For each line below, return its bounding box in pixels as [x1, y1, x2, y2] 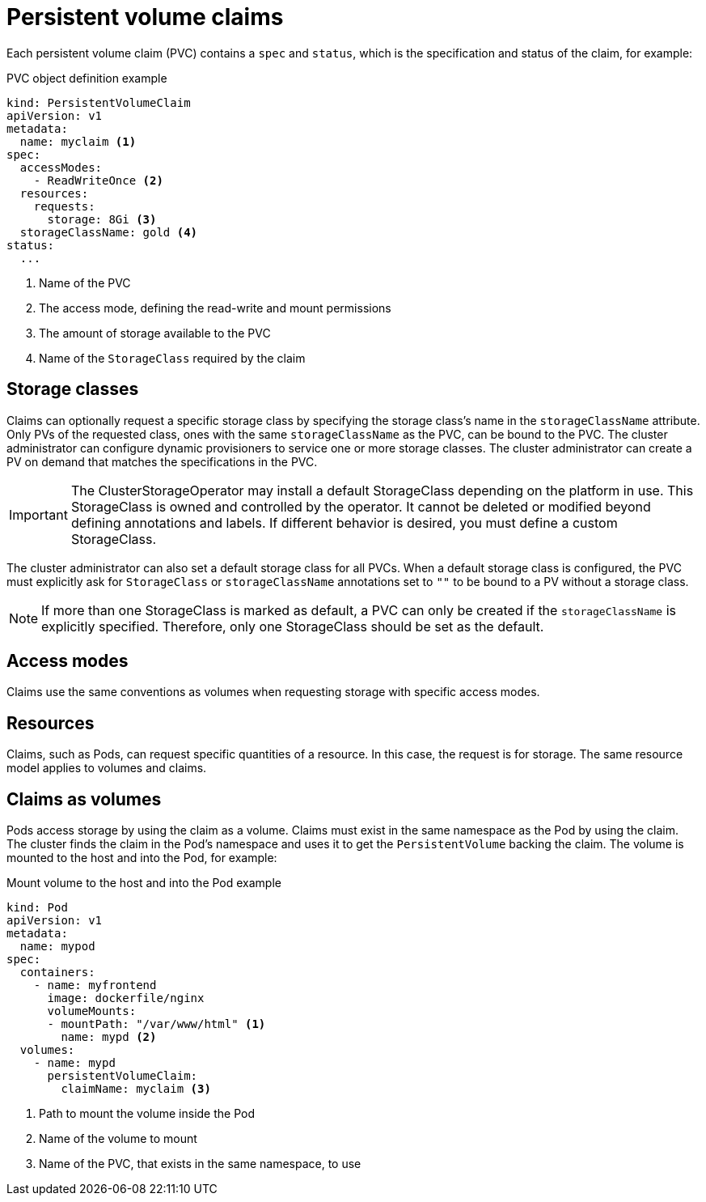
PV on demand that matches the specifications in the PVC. [6, 454, 318, 469]
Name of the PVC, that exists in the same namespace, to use [39, 1157, 361, 1171]
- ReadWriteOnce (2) [33, 173, 163, 187]
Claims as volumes [6, 788, 162, 809]
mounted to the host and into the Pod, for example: [6, 851, 277, 865]
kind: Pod [6, 901, 68, 915]
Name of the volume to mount [39, 1132, 197, 1146]
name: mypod [19, 940, 95, 954]
